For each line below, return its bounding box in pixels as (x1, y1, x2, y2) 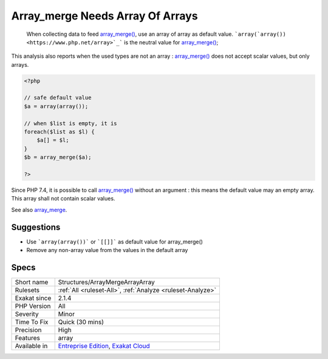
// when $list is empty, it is (24, 120, 118, 127)
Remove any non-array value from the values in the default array (26, 247, 188, 254)
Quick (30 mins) (58, 318, 104, 326)
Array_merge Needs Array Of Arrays (11, 9, 198, 22)
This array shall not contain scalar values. (11, 195, 115, 202)
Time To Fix (15, 318, 49, 326)
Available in (15, 341, 48, 350)
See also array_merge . (11, 206, 67, 213)
